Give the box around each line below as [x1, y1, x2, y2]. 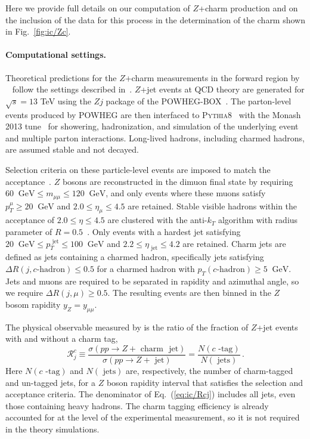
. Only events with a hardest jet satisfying [87, 225, 241, 237]
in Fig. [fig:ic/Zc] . [5, 25, 71, 38]
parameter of [5, 225, 52, 237]
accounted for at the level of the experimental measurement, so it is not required [5, 411, 300, 423]
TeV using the [40, 94, 91, 107]
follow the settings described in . [12, 83, 132, 95]
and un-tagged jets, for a [5, 376, 96, 388]
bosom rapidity [5, 298, 61, 310]
